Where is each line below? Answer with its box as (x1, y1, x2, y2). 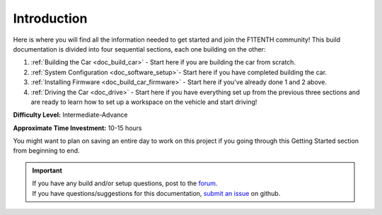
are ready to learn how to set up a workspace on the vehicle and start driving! (30, 98, 257, 106)
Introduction (13, 11, 88, 26)
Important (32, 166, 63, 175)
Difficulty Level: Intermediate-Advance (13, 110, 128, 120)
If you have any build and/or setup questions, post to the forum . (32, 179, 218, 187)
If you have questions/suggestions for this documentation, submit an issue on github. (32, 189, 281, 197)
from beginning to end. (13, 146, 81, 155)
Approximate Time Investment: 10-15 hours (13, 124, 142, 132)
